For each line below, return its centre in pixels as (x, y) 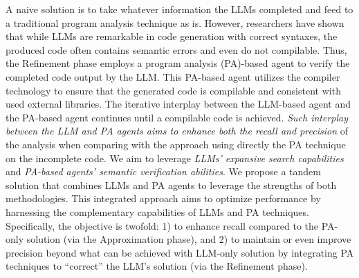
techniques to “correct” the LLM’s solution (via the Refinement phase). (157, 266)
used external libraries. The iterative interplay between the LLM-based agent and (178, 104)
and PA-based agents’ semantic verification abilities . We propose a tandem (163, 171)
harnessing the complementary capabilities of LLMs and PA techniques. (157, 211)
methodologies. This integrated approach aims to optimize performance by (163, 198)
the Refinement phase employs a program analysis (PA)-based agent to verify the (178, 63)
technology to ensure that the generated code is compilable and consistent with (173, 90)
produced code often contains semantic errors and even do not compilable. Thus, (176, 49)
